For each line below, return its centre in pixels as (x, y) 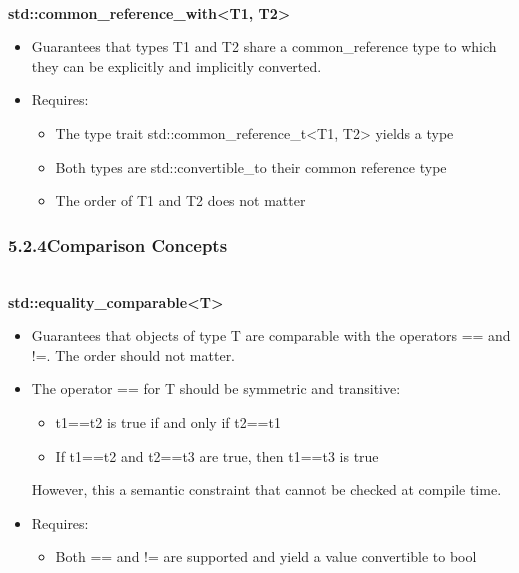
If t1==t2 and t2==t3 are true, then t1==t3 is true (217, 455)
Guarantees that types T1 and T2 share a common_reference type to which (264, 46)
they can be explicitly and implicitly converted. (176, 65)
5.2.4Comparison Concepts (118, 244)
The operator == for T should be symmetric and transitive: (216, 388)
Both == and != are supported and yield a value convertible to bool (266, 556)
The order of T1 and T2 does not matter (180, 200)
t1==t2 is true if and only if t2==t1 (168, 421)
